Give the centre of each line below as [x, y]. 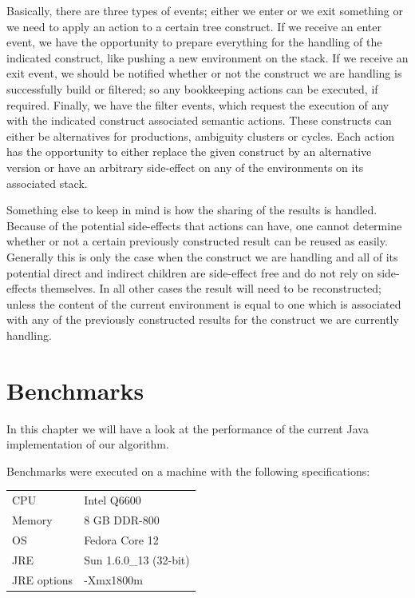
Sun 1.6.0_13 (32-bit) [137, 559]
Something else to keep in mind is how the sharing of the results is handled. [192, 210]
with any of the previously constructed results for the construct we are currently [203, 319]
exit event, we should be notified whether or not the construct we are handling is [204, 73]
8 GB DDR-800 [122, 519]
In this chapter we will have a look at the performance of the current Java [188, 428]
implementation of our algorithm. [88, 444]
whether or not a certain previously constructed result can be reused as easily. [197, 241]
